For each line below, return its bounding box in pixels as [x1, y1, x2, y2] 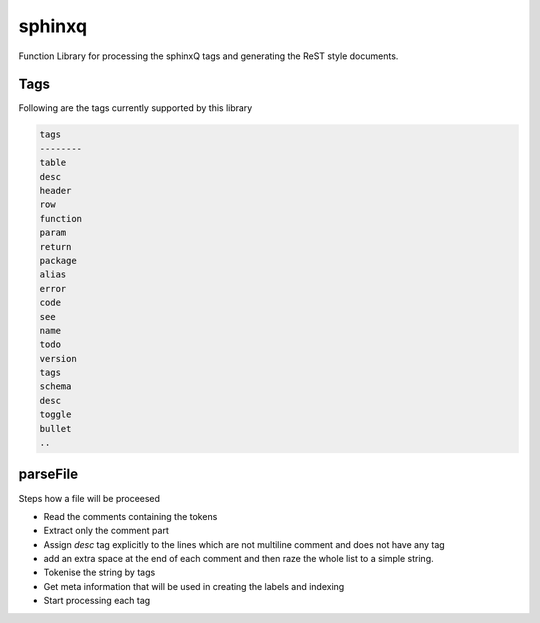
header [39, 185, 72, 196]
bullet [39, 423, 72, 434]
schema [39, 381, 72, 392]
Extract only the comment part [43, 525, 169, 537]
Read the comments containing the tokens [43, 510, 218, 522]
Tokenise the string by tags [43, 566, 156, 579]
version [39, 353, 77, 364]
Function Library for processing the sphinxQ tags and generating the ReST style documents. [18, 50, 399, 62]
